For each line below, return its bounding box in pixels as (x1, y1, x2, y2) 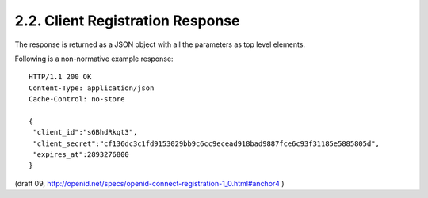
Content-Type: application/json (29, 83, 155, 93)
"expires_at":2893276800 (32, 150, 130, 159)
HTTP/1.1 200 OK (29, 72, 92, 82)
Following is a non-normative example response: (14, 54, 174, 63)
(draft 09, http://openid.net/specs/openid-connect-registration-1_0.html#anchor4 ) (14, 178, 285, 188)
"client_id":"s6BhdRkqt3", (32, 128, 138, 137)
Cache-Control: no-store (29, 95, 125, 104)
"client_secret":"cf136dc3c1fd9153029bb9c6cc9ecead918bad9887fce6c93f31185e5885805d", (32, 139, 380, 148)
